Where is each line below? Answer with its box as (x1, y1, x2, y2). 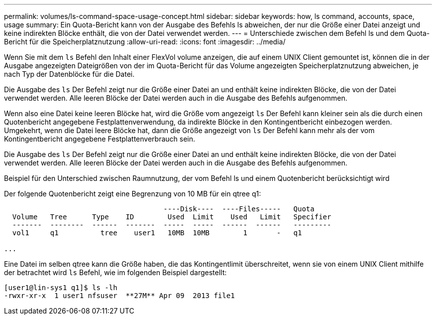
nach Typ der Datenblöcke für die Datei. (4, 70, 135, 78)
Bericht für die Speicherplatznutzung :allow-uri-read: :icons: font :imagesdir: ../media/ (4, 37, 286, 46)
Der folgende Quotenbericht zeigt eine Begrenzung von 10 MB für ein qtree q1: (4, 189, 261, 198)
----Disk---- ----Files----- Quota (163, 205, 315, 213)
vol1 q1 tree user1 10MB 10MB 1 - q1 (12, 229, 302, 237)
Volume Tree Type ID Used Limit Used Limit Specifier (12, 213, 331, 221)
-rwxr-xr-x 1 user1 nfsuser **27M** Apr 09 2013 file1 (4, 292, 235, 300)
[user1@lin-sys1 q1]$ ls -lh (4, 284, 117, 292)
